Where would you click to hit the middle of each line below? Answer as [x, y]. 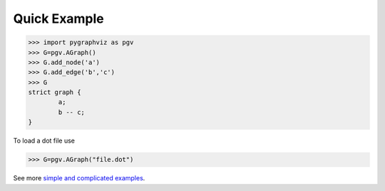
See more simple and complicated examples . [79, 178]
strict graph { [55, 92]
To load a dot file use [44, 141]
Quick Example [59, 19]
